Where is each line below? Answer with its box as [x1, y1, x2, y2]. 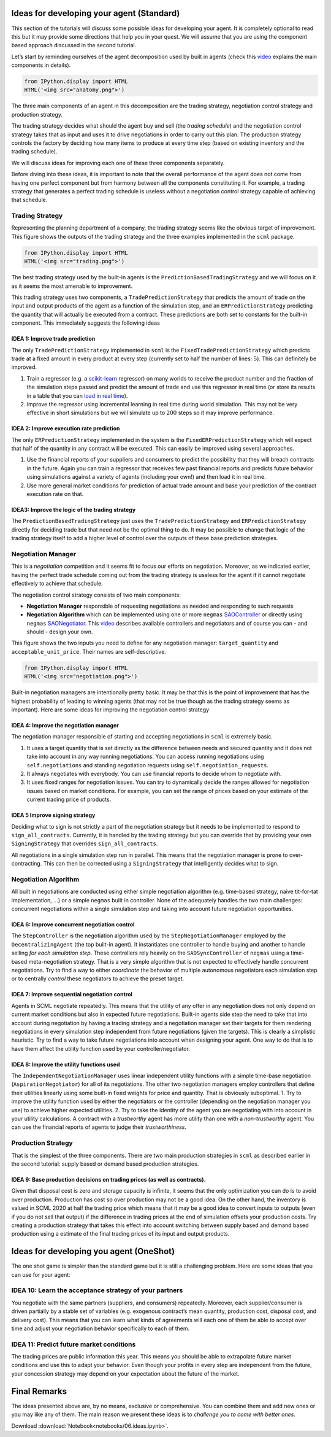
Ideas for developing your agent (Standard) [11, 8, 180, 18]
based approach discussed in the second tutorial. [11, 42, 137, 49]
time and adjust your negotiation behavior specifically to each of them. [11, 1325, 190, 1332]
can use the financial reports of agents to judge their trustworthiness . [11, 1123, 187, 1131]
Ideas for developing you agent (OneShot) [11, 1246, 175, 1257]
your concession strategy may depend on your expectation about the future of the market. [11, 1369, 240, 1377]
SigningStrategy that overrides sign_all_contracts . [11, 840, 158, 847]
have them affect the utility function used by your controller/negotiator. [11, 1045, 190, 1052]
